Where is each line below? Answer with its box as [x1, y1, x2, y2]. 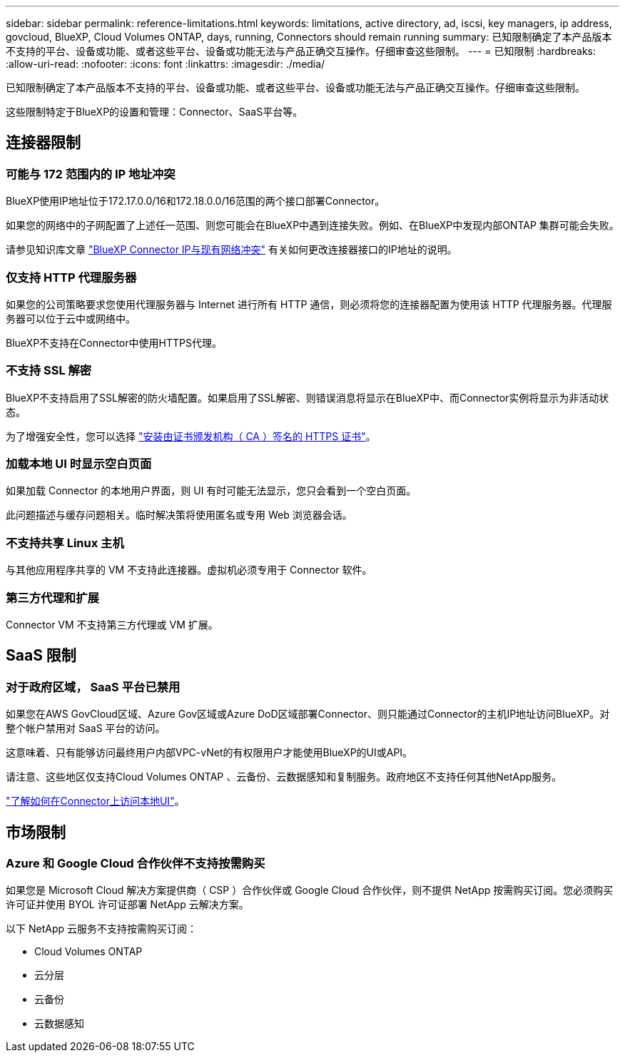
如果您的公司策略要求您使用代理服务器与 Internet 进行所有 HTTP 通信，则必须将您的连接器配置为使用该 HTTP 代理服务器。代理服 [6, 297, 612, 310]
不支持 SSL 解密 [6, 363, 92, 378]
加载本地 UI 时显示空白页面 [6, 457, 152, 472]
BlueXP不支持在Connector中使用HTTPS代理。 [6, 336, 222, 349]
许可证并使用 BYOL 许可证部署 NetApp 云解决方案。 [6, 898, 249, 911]
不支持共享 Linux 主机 [6, 535, 124, 550]
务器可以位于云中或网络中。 [6, 312, 136, 325]
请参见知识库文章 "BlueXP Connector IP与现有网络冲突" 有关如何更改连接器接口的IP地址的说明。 [6, 243, 457, 256]
